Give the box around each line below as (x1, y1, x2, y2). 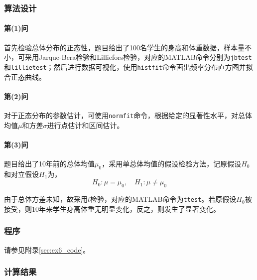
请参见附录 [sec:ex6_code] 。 (4, 244, 90, 255)
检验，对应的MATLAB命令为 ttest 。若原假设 (90, 194, 237, 204)
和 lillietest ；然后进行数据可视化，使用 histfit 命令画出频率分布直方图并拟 (4, 61, 253, 72)
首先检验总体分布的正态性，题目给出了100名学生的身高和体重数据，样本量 (4, 42, 245, 52)
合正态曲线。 (4, 71, 46, 82)
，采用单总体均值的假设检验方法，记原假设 (102, 158, 242, 168)
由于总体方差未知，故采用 (4, 194, 88, 204)
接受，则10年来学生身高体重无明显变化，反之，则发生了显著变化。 (4, 203, 220, 214)
